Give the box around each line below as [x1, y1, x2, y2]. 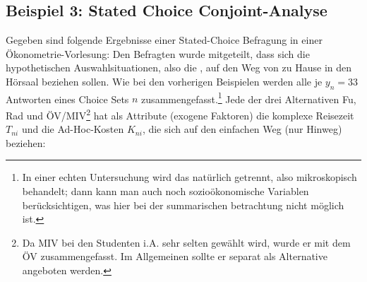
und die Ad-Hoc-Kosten [21, 122, 124, 136]
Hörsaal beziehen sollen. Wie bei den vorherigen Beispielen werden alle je [6, 74, 323, 88]
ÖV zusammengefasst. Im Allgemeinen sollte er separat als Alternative [22, 249, 327, 264]
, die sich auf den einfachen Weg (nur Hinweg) [142, 122, 342, 136]
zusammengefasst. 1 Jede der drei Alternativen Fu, [141, 89, 356, 106]
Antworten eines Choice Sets [6, 91, 129, 106]
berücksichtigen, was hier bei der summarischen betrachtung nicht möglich [22, 197, 344, 212]
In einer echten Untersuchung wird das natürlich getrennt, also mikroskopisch [22, 170, 357, 184]
